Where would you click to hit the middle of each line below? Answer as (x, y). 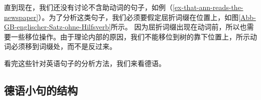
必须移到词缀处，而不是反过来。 (63, 46)
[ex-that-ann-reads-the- (208, 7)
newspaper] (21, 17)
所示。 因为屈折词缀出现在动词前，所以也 (179, 27)
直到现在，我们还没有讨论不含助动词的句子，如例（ (88, 7)
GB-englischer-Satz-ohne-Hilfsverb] (57, 27)
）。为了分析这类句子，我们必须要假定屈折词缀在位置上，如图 (139, 17)
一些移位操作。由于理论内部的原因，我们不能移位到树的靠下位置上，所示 (130, 36)
